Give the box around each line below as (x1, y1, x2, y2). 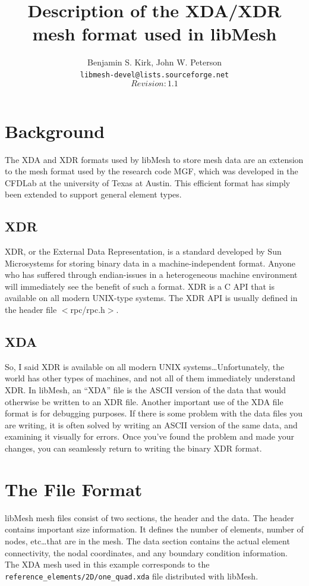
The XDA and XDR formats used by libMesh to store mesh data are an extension (5, 153, 304, 165)
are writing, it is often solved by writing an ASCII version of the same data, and (5, 418, 298, 431)
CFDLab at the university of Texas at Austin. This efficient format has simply (5, 176, 291, 189)
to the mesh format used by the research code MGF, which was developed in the (5, 165, 298, 177)
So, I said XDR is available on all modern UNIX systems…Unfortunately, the (5, 360, 285, 372)
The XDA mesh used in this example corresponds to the (5, 558, 210, 571)
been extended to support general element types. (5, 188, 182, 200)
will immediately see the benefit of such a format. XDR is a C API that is (5, 280, 275, 292)
